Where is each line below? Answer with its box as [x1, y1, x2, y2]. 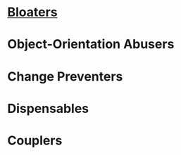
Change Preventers [7, 68, 123, 84]
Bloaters [7, 4, 58, 20]
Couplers [7, 133, 63, 148]
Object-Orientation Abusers [7, 36, 175, 53]
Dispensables [7, 100, 89, 116]
